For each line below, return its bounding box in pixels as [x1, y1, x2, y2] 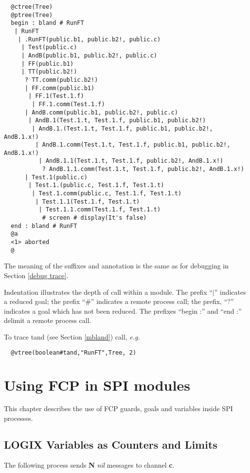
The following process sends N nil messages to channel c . [4, 459, 175, 470]
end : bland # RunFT [11, 222, 77, 229]
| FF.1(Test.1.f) [28, 93, 84, 100]
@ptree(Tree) [11, 11, 53, 19]
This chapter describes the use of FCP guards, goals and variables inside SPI [4, 403, 233, 414]
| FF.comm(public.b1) [24, 84, 95, 92]
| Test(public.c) [21, 44, 77, 51]
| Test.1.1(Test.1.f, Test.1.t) [35, 198, 140, 205]
